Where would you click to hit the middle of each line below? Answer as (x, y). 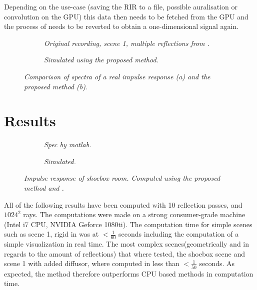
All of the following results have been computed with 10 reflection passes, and (123, 204)
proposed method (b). (56, 86)
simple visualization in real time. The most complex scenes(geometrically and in (127, 244)
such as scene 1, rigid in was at (51, 234)
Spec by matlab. (68, 145)
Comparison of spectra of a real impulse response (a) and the (117, 76)
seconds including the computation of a (179, 234)
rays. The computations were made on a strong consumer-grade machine (134, 214)
